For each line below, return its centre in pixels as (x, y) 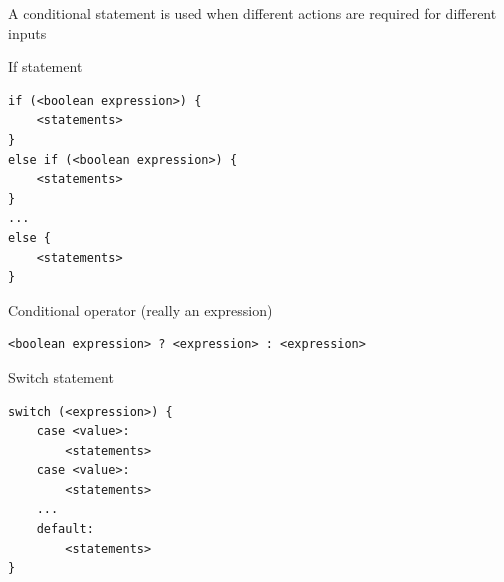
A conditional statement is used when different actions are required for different (252, 13)
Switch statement (61, 376)
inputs (27, 32)
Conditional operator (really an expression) (140, 309)
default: (65, 529)
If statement (45, 66)
